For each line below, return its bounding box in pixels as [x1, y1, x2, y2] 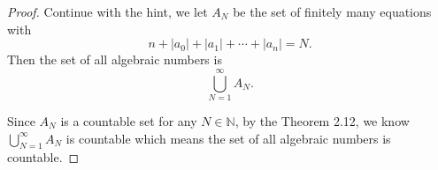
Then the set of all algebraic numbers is [7, 50, 222, 69]
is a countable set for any [60, 111, 197, 129]
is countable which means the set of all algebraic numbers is [65, 129, 391, 147]
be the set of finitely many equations [233, 3, 432, 20]
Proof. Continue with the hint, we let [7, 3, 208, 20]
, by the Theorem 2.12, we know [234, 111, 410, 129]
